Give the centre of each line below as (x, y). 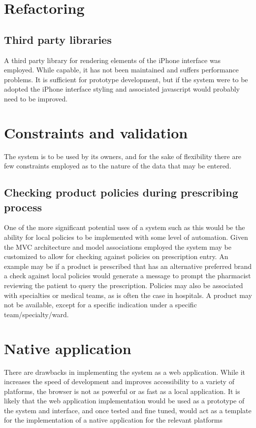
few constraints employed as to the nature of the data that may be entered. (118, 166)
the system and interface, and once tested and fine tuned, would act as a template (128, 410)
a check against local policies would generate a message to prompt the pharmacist (128, 276)
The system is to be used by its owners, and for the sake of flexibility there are (123, 156)
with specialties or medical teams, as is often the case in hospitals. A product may (128, 295)
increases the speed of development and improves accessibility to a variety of (119, 381)
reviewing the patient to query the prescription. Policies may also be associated (124, 285)
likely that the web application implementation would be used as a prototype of (124, 401)
